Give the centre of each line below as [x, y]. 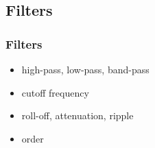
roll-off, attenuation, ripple [77, 115]
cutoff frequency [55, 92]
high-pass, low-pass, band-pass [85, 69]
